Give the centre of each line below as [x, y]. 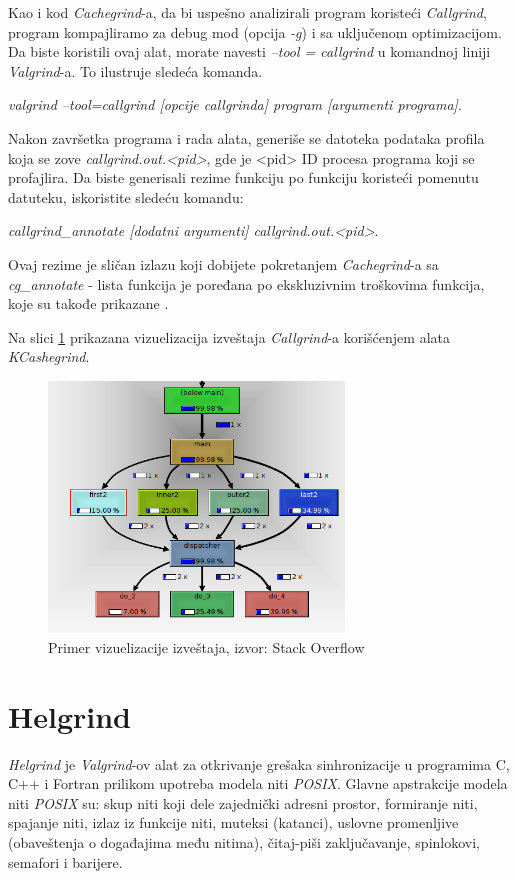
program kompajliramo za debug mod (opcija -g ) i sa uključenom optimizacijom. [255, 31]
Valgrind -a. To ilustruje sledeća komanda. [135, 70]
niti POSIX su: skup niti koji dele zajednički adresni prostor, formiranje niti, [243, 802]
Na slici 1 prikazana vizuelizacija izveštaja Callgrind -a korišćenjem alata [229, 336]
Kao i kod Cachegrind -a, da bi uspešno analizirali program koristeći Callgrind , [247, 12]
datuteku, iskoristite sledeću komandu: [126, 196]
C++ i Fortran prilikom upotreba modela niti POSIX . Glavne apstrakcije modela [258, 783]
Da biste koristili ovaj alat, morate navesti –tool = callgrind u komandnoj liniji [249, 51]
